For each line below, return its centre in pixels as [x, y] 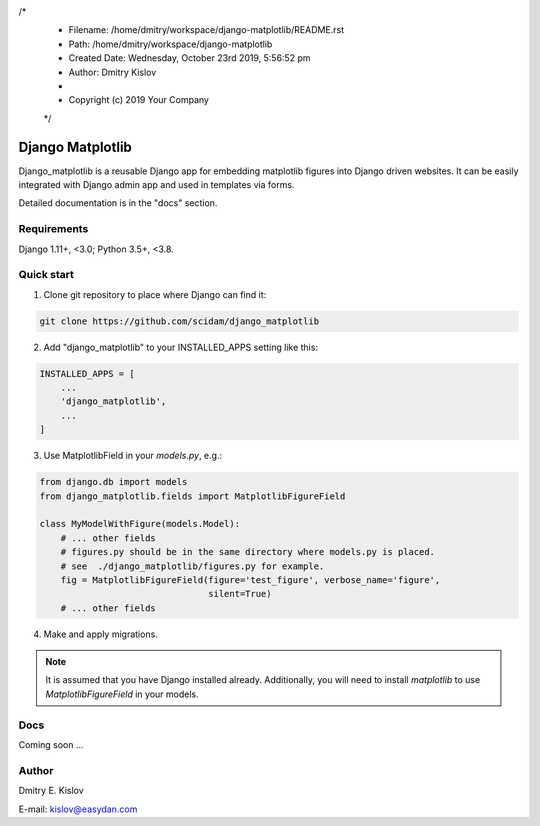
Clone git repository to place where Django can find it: [155, 294]
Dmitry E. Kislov [51, 791]
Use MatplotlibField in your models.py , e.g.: [133, 456]
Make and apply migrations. [101, 634]
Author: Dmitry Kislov [112, 72]
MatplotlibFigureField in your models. [122, 694]
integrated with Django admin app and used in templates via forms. [156, 185]
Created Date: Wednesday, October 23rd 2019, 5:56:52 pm [189, 58]
